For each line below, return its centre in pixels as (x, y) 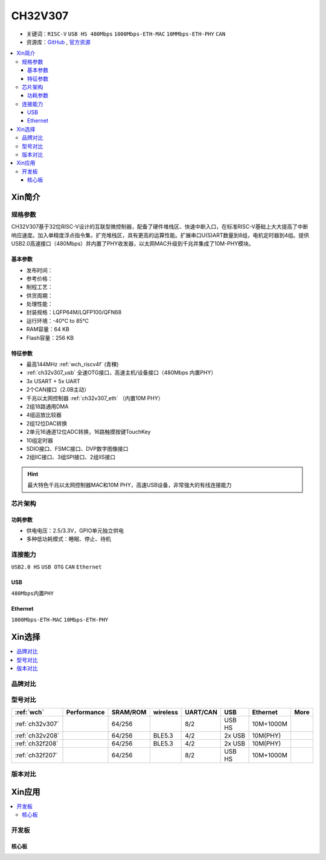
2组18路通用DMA (47, 406)
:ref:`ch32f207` (37, 755)
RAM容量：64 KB (48, 330)
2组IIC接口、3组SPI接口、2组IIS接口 (71, 457)
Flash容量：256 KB (50, 337)
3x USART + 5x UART (53, 381)
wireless (165, 712)
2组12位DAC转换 (47, 423)
